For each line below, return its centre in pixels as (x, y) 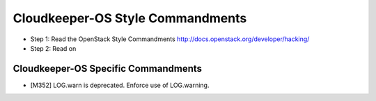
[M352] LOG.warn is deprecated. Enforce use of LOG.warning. (120, 85)
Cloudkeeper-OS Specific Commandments (107, 69)
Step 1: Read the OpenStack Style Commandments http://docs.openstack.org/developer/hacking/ (170, 39)
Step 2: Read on (53, 48)
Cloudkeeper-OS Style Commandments (130, 18)
